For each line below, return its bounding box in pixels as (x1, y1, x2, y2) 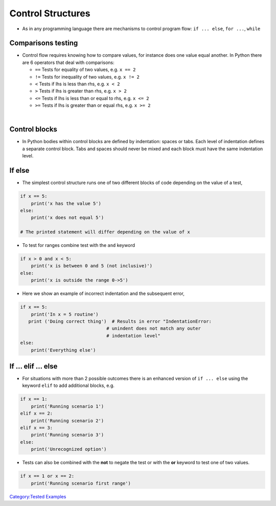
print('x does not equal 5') (31, 215, 104, 221)
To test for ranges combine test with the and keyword (22, 242, 135, 248)
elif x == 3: (20, 425, 53, 430)
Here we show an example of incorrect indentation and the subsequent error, (22, 290, 185, 296)
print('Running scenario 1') (31, 403, 104, 409)
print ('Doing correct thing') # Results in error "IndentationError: (28, 318, 212, 324)
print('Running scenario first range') (31, 480, 131, 486)
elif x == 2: (20, 410, 53, 417)
